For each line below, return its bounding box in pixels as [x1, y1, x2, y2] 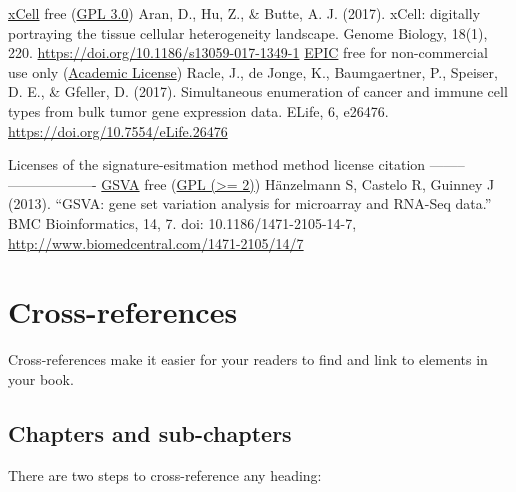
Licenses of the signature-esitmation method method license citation [8, 154, 426, 175]
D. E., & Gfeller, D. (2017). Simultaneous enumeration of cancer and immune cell [8, 81, 508, 102]
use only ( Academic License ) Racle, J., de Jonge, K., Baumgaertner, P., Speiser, [8, 61, 498, 82]
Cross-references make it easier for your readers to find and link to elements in [8, 349, 488, 370]
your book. [8, 368, 74, 389]
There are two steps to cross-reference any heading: [8, 464, 322, 485]
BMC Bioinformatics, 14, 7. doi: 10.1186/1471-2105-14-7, [8, 212, 357, 233]
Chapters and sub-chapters [8, 417, 292, 448]
